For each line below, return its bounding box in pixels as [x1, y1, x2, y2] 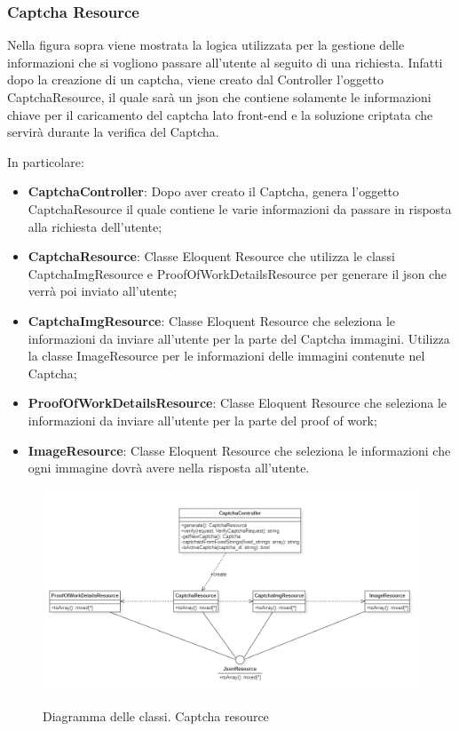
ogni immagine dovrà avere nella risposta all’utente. [28, 458, 310, 477]
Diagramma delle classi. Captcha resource [43, 706, 269, 725]
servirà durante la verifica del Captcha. [7, 123, 219, 141]
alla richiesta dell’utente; [28, 217, 162, 235]
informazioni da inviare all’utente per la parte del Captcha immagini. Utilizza [28, 329, 450, 347]
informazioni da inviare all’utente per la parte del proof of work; [28, 410, 377, 429]
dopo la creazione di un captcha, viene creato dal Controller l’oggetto [7, 70, 384, 89]
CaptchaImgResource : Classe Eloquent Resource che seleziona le [28, 311, 396, 330]
